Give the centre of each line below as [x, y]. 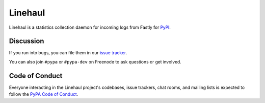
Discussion [26, 41]
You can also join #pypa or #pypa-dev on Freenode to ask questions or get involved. [95, 62]
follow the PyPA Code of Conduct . [44, 94]
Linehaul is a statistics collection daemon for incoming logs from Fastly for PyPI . [90, 27]
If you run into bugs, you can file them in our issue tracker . [68, 53]
